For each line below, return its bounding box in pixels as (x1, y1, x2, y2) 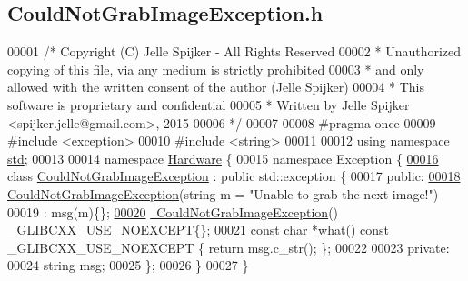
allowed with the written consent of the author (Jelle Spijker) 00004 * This (7, 77, 424, 96)
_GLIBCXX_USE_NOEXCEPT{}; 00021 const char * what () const (7, 220, 389, 239)
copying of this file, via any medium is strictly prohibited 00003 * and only (7, 59, 424, 78)
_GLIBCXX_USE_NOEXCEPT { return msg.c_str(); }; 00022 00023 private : (7, 237, 450, 256)
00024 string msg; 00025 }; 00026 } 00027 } (7, 256, 249, 275)
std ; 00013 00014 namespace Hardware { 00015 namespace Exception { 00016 (7, 148, 439, 167)
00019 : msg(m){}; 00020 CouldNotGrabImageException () (7, 202, 339, 221)
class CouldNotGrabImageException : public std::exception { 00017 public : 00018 (7, 166, 461, 186)
